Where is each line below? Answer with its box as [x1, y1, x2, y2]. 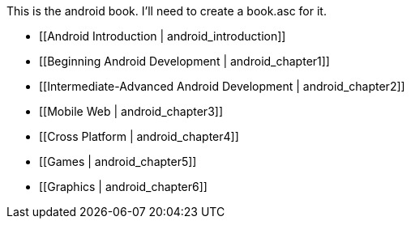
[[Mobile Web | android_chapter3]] [39, 104, 223, 118]
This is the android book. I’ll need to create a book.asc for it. [6, 4, 327, 18]
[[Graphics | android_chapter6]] [39, 180, 208, 193]
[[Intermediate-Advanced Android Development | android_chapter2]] [39, 79, 405, 93]
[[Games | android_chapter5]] [39, 155, 197, 168]
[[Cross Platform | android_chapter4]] [39, 129, 239, 143]
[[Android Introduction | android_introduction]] [39, 29, 286, 43]
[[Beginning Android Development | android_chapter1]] [39, 54, 330, 68]
